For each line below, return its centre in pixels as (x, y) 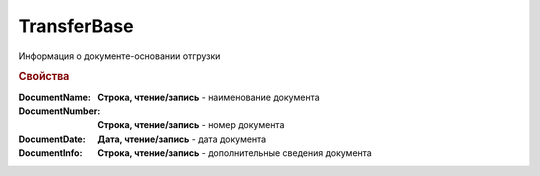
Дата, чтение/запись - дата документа (182, 139)
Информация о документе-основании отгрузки (119, 56)
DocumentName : (55, 97)
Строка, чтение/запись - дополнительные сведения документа (234, 153)
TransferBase (76, 26)
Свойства (44, 77)
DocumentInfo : (50, 153)
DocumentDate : (52, 139)
